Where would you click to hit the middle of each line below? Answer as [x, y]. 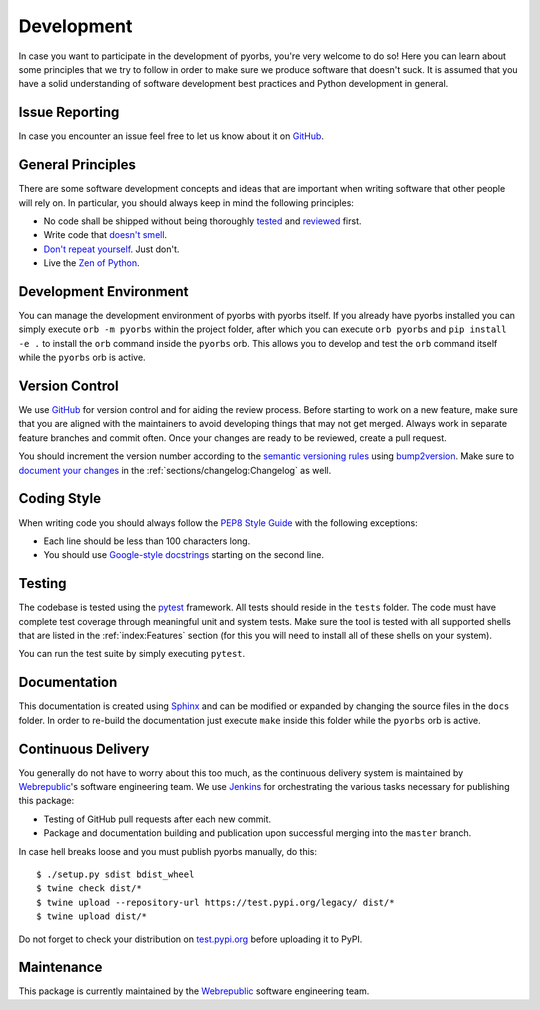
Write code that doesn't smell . [105, 235]
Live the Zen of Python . [91, 263]
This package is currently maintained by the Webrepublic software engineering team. [194, 991]
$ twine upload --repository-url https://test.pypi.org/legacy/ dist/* [215, 902]
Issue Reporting [69, 112]
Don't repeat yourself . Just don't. [111, 249]
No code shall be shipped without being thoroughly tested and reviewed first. [202, 221]
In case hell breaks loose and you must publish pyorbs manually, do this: [168, 851]
